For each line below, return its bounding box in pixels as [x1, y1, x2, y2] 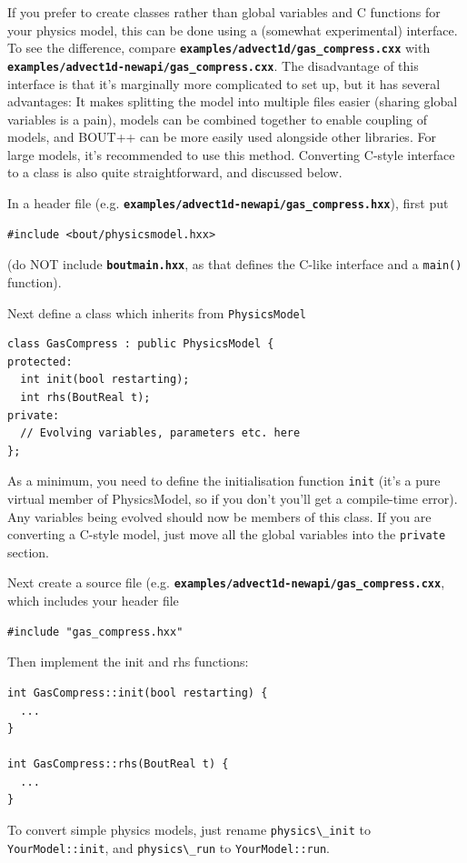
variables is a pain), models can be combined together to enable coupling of [7, 109, 427, 128]
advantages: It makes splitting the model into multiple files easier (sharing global [7, 92, 458, 111]
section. [7, 542, 49, 561]
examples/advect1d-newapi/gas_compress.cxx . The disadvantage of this [7, 55, 419, 75]
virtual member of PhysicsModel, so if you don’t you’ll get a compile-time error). [7, 489, 458, 508]
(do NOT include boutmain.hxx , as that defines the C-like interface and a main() [7, 255, 462, 274]
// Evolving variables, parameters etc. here [20, 426, 301, 440]
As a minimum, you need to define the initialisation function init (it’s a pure [7, 471, 441, 490]
